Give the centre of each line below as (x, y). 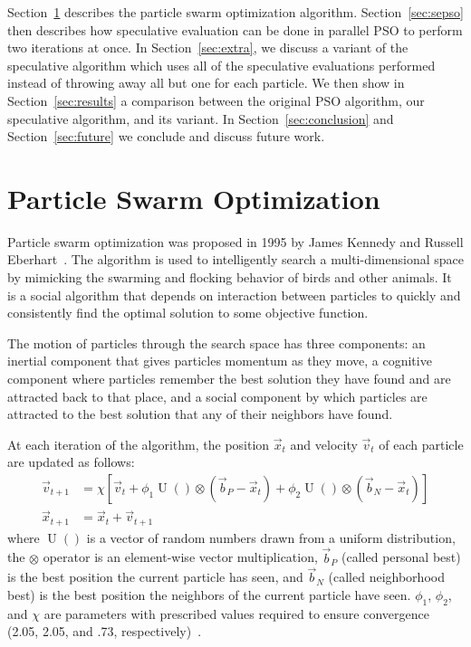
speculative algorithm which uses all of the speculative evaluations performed (221, 65)
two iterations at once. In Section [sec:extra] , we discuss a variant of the (208, 48)
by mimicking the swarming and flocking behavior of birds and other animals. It (230, 277)
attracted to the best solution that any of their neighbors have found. (200, 414)
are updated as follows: (71, 462)
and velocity (324, 444)
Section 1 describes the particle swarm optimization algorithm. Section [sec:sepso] (235, 12)
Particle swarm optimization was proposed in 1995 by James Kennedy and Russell (235, 241)
